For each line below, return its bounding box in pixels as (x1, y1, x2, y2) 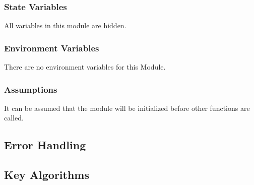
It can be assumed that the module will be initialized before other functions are (4, 102, 250, 113)
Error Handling (4, 137, 86, 153)
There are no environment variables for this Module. (4, 61, 166, 72)
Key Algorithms (4, 167, 89, 182)
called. (4, 112, 24, 123)
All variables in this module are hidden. (4, 20, 126, 31)
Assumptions (4, 83, 57, 95)
